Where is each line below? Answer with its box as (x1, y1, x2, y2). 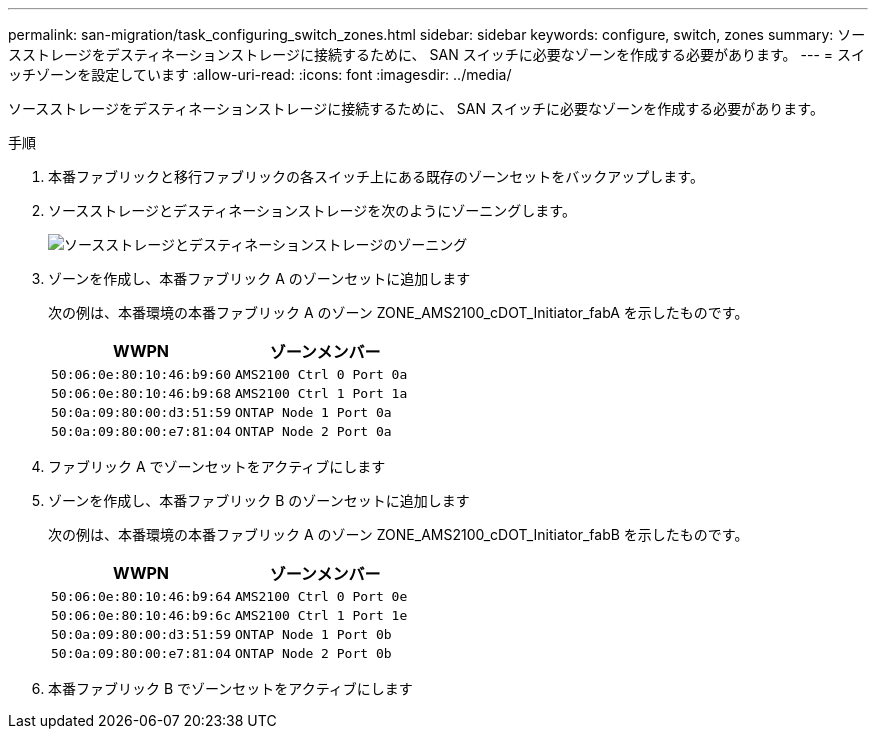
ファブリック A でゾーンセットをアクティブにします (48, 458, 386, 475)
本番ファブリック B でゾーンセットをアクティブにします (48, 680, 413, 697)
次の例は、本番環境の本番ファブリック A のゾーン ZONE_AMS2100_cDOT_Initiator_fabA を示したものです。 (48, 304, 749, 321)
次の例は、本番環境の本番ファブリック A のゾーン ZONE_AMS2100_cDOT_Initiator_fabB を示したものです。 (48, 526, 749, 543)
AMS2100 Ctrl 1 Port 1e (235, 608, 408, 623)
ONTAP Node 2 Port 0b (235, 646, 392, 661)
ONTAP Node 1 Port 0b (235, 627, 392, 642)
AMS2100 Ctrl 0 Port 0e (235, 589, 408, 604)
